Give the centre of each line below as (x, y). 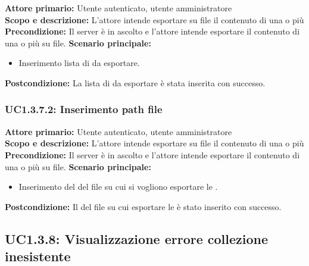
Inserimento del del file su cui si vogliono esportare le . (118, 187)
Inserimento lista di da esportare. (79, 63)
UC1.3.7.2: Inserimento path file (84, 109)
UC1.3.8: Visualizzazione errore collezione (137, 238)
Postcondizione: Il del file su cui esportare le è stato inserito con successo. (143, 206)
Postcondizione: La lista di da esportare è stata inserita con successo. (135, 82)
